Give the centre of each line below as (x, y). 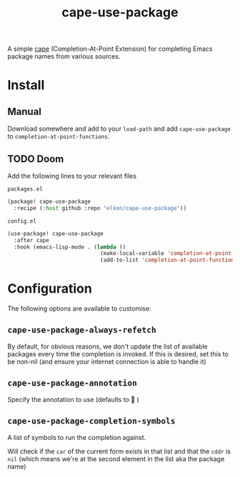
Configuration (50, 289)
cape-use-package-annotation (72, 383)
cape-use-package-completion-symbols (91, 421)
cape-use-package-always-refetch (82, 330)
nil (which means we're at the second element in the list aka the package (116, 458)
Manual (24, 111)
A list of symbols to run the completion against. (77, 437)
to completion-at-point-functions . (59, 136)
